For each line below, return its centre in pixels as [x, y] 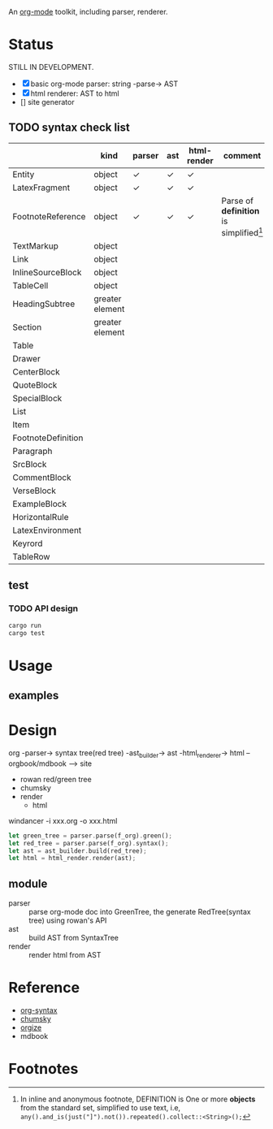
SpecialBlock [37, 399]
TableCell [30, 286]
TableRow [31, 557]
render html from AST [65, 955]
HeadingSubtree [44, 304]
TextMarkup [36, 246]
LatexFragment [41, 188]
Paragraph [32, 452]
